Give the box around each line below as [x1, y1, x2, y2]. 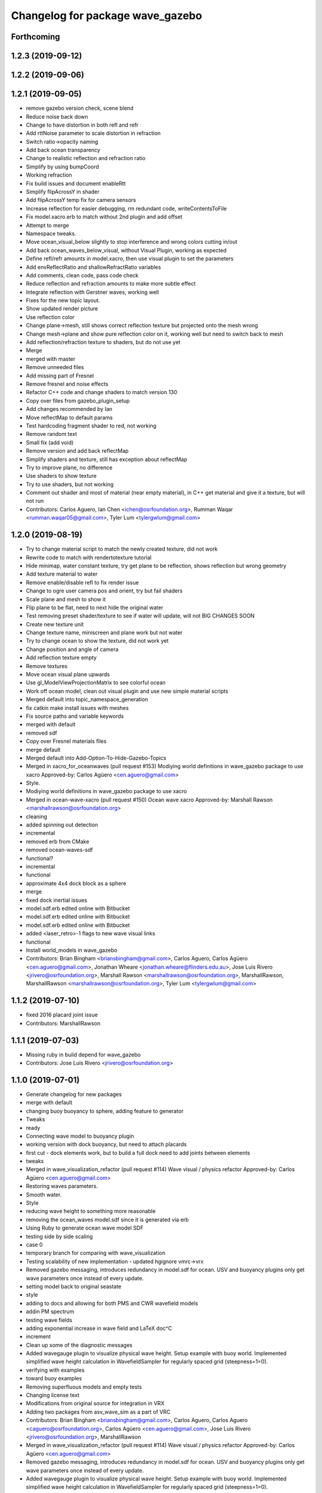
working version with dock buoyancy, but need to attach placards [26, 1141, 187, 1148]
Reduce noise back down [26, 113, 89, 120]
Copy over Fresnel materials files [26, 738, 107, 745]
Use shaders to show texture [26, 472, 97, 480]
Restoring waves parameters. [26, 1182, 98, 1190]
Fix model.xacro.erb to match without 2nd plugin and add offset [26, 213, 182, 220]
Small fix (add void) [26, 439, 74, 446]
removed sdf [26, 729, 57, 736]
